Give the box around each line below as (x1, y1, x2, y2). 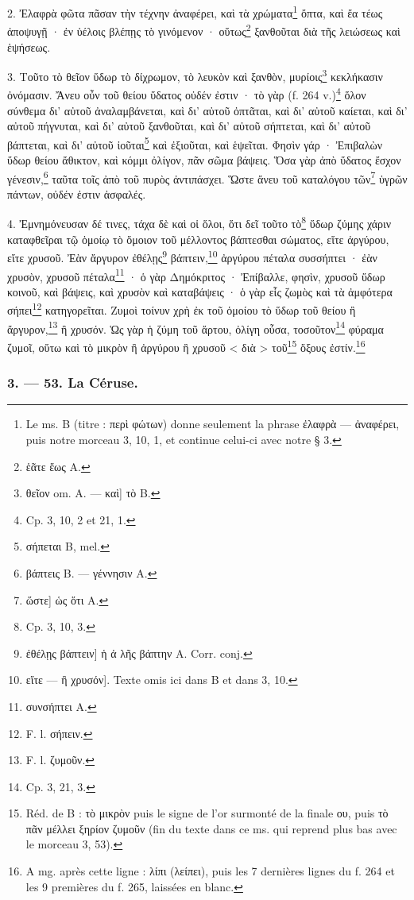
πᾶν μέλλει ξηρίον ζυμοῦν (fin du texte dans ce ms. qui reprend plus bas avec (25, 820, 397, 836)
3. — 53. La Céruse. (7, 373, 138, 392)
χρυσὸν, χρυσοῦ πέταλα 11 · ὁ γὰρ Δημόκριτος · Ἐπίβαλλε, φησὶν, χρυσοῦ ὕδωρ (7, 265, 385, 284)
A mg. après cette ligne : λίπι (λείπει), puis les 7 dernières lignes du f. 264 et (25, 863, 395, 879)
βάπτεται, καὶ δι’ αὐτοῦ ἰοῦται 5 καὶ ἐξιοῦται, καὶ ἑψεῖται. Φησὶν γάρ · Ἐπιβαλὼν (7, 133, 382, 153)
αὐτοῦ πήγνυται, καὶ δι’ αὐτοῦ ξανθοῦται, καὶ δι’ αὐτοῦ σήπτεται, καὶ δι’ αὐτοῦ (7, 118, 371, 134)
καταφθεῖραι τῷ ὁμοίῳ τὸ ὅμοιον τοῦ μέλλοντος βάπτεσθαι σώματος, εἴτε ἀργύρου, (7, 230, 389, 247)
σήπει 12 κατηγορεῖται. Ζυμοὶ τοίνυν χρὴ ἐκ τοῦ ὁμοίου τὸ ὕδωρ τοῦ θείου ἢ (7, 299, 356, 319)
